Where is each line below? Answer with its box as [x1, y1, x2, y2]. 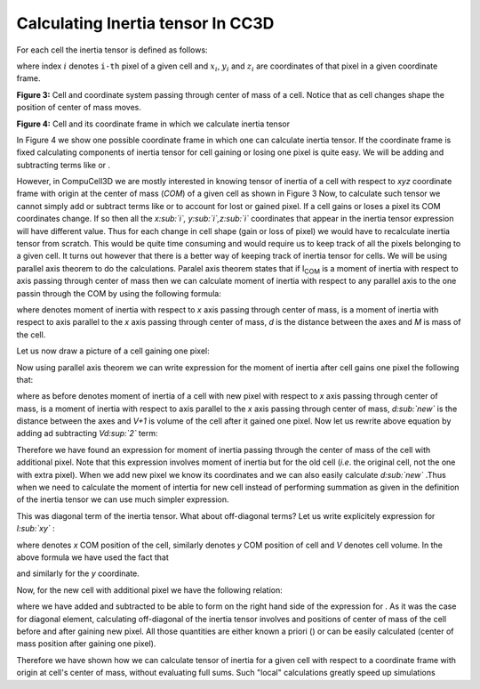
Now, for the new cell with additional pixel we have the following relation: [16, 584, 284, 596]
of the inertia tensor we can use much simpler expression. [16, 494, 229, 505]
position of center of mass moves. [16, 102, 141, 113]
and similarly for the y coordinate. [16, 568, 140, 579]
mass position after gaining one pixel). [16, 638, 156, 649]
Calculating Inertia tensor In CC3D [16, 13, 275, 33]
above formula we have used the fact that [16, 552, 169, 563]
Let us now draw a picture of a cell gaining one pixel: [16, 345, 210, 356]
